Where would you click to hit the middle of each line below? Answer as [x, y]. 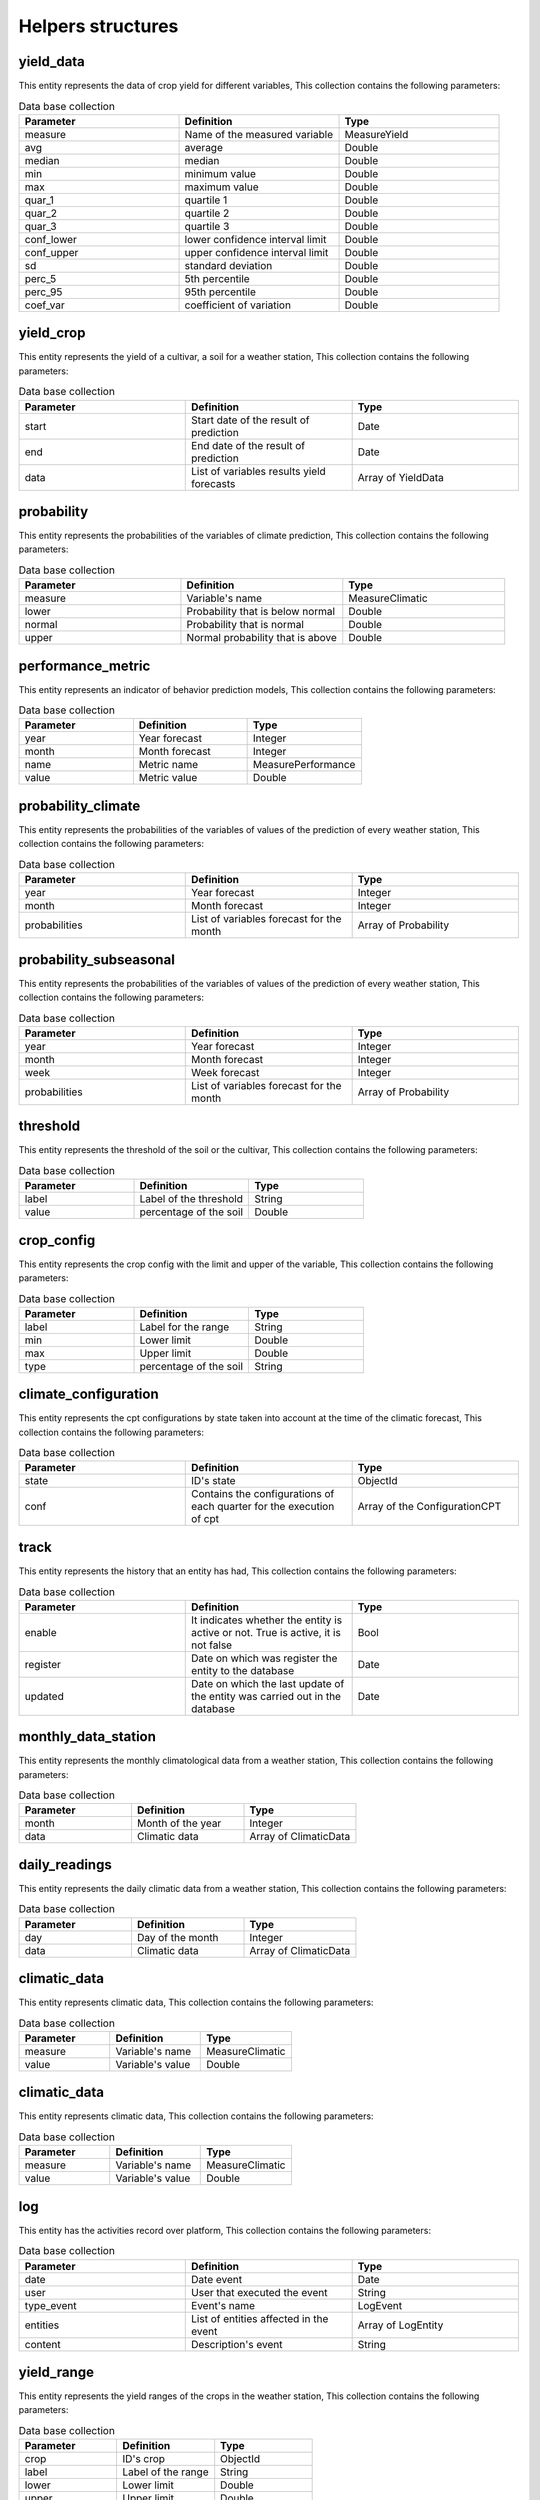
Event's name [223, 2305]
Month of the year [179, 1823]
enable [40, 1632]
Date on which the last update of [268, 1683]
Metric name [168, 765]
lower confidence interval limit [255, 239]
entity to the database [243, 1670]
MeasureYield [376, 134]
